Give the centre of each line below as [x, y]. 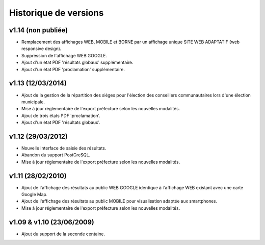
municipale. [33, 102]
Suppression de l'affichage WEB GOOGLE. [64, 55]
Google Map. [34, 195]
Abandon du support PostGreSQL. [56, 155]
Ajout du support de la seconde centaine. [63, 234]
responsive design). [41, 49]
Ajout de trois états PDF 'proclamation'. [61, 116]
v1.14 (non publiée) [39, 30]
